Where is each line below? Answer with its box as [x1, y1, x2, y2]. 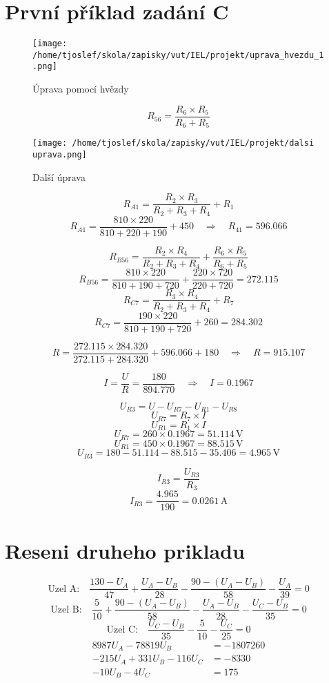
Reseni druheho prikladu [5, 537, 245, 565]
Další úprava [32, 169, 86, 184]
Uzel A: [48, 584, 80, 594]
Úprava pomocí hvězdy [32, 81, 129, 96]
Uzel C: [106, 624, 138, 635]
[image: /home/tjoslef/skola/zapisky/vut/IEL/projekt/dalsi [32, 138, 315, 148]
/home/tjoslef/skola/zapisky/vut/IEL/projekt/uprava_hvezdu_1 [32, 50, 324, 60]
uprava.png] [32, 149, 87, 160]
